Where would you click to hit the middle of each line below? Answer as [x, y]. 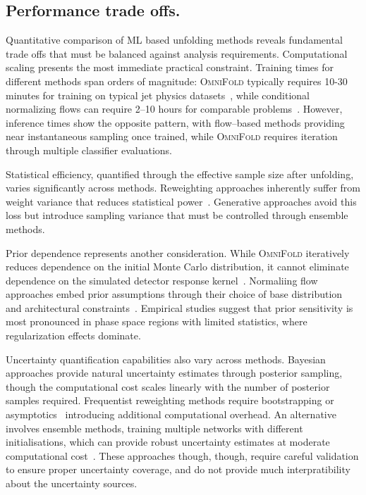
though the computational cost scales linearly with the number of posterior [168, 386]
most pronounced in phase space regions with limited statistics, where [157, 321]
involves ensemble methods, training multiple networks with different [154, 428]
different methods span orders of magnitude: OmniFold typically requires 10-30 [177, 81]
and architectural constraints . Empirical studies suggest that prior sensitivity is [179, 307]
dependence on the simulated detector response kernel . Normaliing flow [162, 280]
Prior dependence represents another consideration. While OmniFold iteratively [178, 252]
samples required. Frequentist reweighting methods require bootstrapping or [170, 400]
